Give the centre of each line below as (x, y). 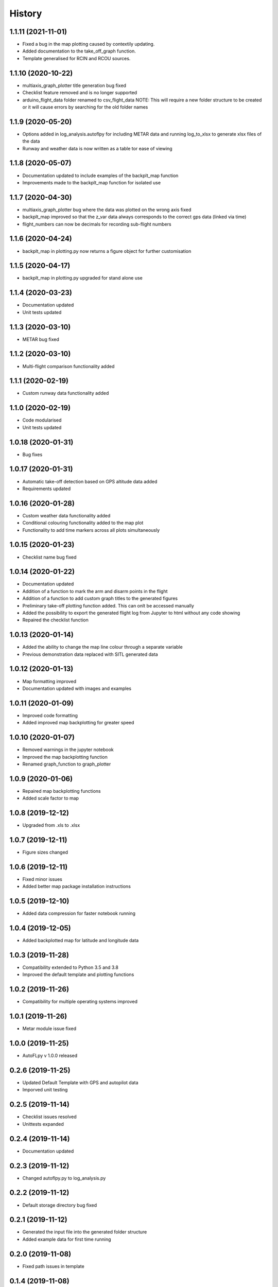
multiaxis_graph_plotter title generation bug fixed (74, 85)
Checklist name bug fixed (49, 557)
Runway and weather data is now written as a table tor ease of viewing (97, 148)
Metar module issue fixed (49, 1029)
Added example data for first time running (67, 1239)
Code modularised (42, 420)
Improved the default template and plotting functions (78, 975)
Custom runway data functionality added (66, 393)
